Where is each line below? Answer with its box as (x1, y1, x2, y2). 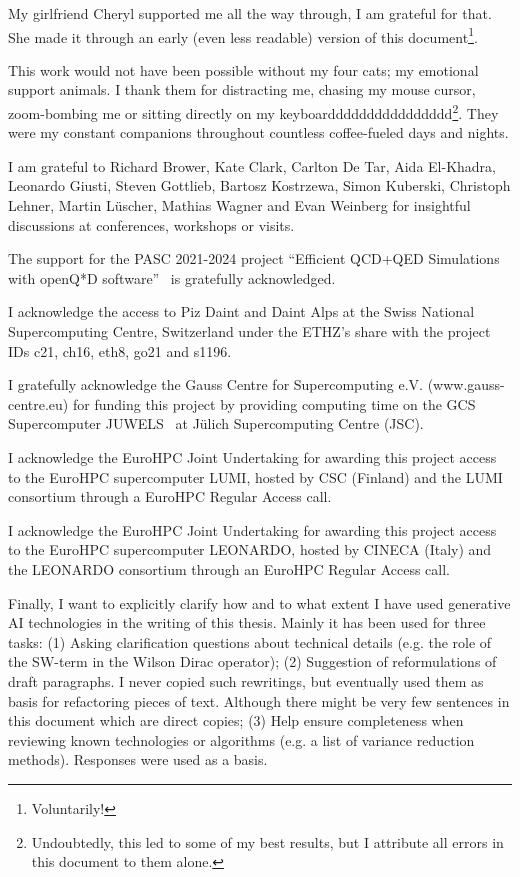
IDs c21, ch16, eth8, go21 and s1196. (8, 340, 232, 361)
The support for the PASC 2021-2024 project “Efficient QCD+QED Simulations (8, 248, 500, 269)
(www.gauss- (427, 374, 505, 395)
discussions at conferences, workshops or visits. (8, 214, 295, 235)
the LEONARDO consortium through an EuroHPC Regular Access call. (8, 558, 450, 579)
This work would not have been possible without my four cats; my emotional (8, 59, 479, 80)
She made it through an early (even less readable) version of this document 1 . (8, 23, 478, 47)
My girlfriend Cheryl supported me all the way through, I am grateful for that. (8, 3, 492, 23)
